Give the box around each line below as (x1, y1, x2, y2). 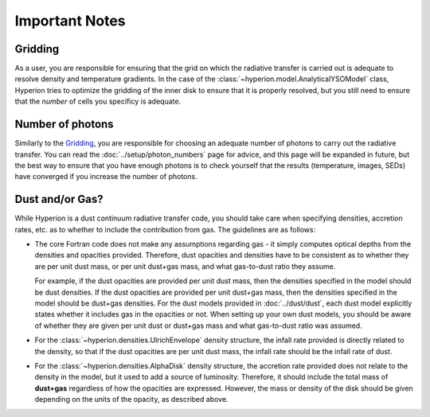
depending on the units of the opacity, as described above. (34, 395, 229, 404)
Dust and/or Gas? (14, 193, 104, 206)
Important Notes (14, 12, 127, 29)
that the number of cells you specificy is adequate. (14, 96, 182, 107)
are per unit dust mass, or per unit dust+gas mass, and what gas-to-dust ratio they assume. (34, 261, 336, 271)
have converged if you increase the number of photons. (14, 172, 198, 181)
